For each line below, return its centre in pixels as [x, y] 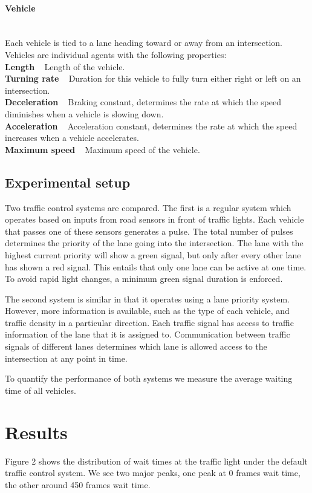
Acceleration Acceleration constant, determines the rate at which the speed [151, 126]
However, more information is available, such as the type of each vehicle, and [147, 311]
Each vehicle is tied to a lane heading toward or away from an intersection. [144, 43]
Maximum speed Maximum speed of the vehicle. [102, 149]
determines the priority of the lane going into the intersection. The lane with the [154, 243]
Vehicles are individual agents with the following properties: [116, 54]
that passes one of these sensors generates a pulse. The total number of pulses [149, 231]
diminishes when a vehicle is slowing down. [84, 113]
